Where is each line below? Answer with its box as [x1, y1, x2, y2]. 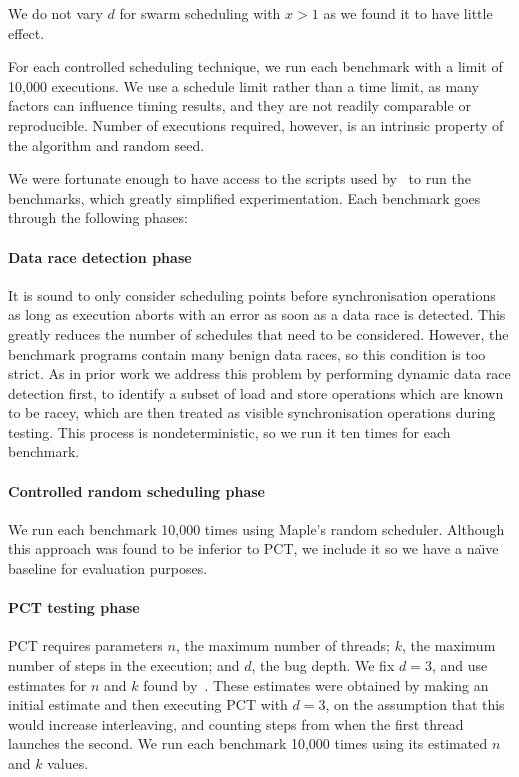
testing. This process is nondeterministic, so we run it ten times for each [8, 421, 451, 442]
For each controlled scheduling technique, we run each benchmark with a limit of [8, 56, 503, 77]
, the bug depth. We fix [251, 655, 395, 676]
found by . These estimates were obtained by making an [143, 674, 489, 695]
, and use [431, 655, 488, 676]
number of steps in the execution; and [8, 655, 240, 676]
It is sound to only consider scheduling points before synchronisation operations [8, 284, 496, 305]
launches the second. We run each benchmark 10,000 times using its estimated [8, 733, 488, 754]
